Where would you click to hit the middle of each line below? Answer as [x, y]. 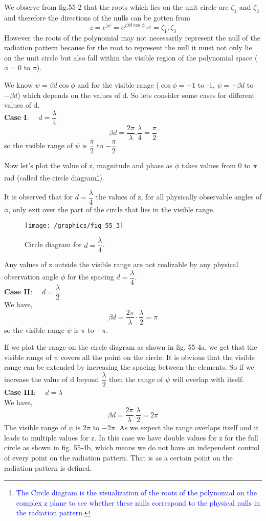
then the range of [136, 379]
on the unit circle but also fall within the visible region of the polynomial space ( [131, 57]
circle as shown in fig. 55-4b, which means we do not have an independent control [132, 447]
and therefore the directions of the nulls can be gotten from [97, 17]
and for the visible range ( [118, 85]
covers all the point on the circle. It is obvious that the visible [158, 357]
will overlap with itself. [208, 379]
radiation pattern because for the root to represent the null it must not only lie [128, 47]
